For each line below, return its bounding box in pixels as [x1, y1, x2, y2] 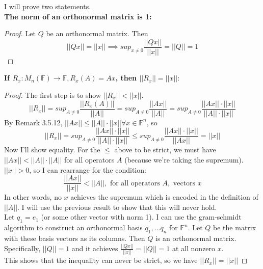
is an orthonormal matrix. [155, 232, 236, 243]
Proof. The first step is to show [4, 90, 101, 100]
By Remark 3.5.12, [4, 117, 63, 127]
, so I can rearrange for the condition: [29, 164, 146, 175]
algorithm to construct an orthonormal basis [4, 222, 143, 233]
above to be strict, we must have [114, 144, 216, 155]
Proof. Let [4, 28, 36, 39]
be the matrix [213, 222, 256, 233]
